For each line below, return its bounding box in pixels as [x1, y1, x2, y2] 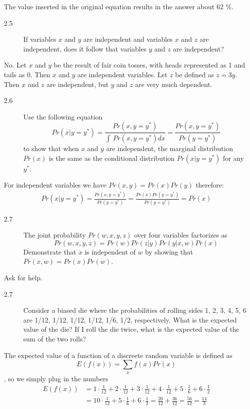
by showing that [145, 246, 193, 256]
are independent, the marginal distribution [106, 143, 233, 153]
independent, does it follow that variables [23, 43, 146, 53]
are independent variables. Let [77, 69, 168, 79]
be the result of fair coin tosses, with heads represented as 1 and [54, 60, 246, 70]
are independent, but [46, 79, 109, 89]
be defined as [175, 69, 214, 79]
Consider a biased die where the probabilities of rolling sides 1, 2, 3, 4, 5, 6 [23, 305, 247, 315]
